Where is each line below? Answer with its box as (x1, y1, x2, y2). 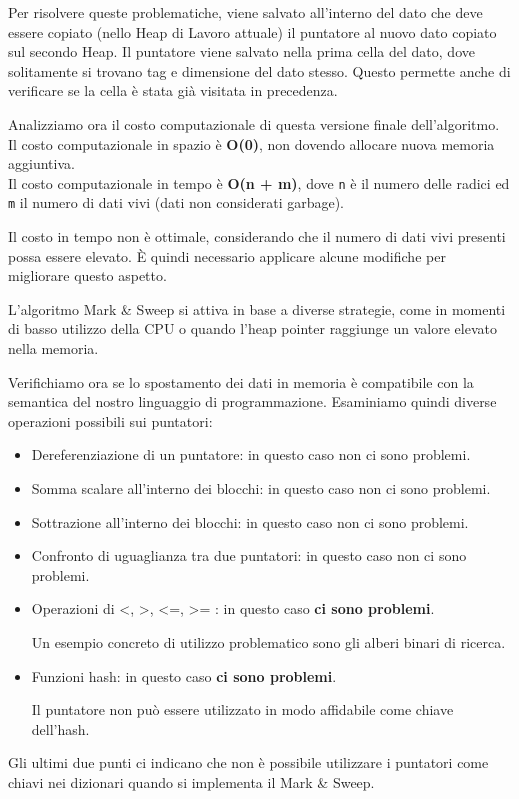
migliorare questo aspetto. (8, 265, 167, 286)
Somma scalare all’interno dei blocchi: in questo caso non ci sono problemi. (31, 478, 491, 498)
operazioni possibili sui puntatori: (8, 410, 213, 431)
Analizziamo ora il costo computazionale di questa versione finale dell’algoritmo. (8, 113, 500, 134)
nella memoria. (8, 338, 99, 359)
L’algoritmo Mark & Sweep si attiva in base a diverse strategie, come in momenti (8, 298, 506, 319)
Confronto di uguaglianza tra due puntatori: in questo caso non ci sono (31, 545, 467, 566)
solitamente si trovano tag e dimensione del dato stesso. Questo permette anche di (8, 60, 511, 81)
